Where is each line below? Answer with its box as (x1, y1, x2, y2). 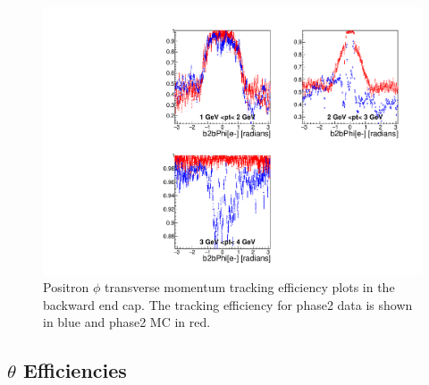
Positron (43, 278, 89, 297)
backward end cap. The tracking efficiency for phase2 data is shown (43, 295, 413, 314)
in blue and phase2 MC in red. (43, 313, 211, 331)
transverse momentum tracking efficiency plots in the (104, 278, 395, 297)
